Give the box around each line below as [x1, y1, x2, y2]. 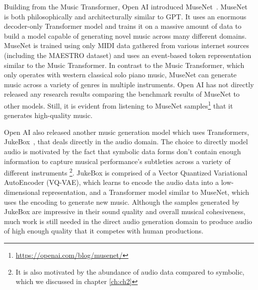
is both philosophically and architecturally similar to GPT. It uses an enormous [4, 11, 247, 21]
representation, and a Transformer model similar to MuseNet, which [42, 187, 250, 197]
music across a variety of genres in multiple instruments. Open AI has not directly [4, 79, 254, 89]
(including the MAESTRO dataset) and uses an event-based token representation [4, 50, 252, 60]
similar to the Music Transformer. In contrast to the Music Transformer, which [4, 59, 245, 70]
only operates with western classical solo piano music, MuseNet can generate [4, 69, 237, 80]
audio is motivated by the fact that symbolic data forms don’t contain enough [4, 146, 241, 156]
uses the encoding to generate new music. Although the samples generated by [4, 196, 240, 207]
